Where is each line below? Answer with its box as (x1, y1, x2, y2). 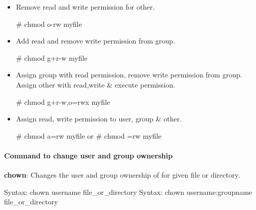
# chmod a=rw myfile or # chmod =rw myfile (16, 130, 161, 141)
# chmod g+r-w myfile (16, 52, 88, 63)
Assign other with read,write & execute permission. (16, 79, 176, 90)
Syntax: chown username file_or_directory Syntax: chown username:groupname (4, 186, 252, 197)
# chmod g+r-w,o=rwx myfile (16, 96, 110, 107)
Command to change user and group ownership (4, 150, 173, 160)
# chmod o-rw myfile (16, 18, 82, 29)
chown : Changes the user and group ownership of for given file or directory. (4, 170, 240, 180)
